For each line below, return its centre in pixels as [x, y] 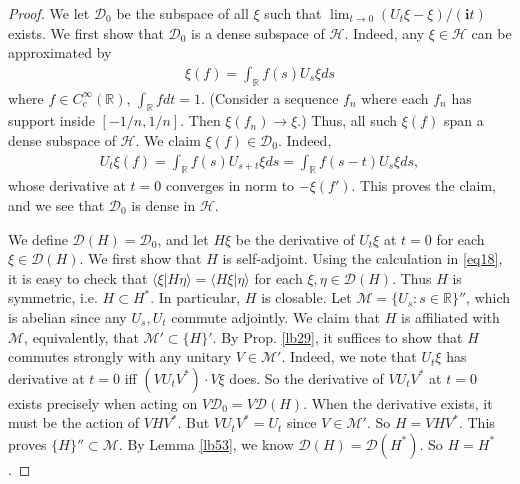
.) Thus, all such [347, 120]
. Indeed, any [384, 32]
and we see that [56, 205]
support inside [51, 120]
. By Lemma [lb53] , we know [206, 443]
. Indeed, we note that [349, 356]
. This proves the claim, [423, 185]
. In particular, [195, 297]
